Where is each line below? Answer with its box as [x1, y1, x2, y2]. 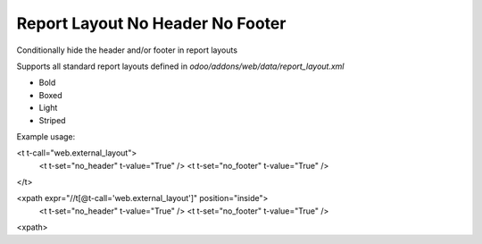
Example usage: [16, 130, 76, 142]
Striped [38, 114, 66, 125]
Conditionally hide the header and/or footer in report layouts [16, 45, 238, 55]
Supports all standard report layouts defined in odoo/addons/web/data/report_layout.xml [16, 61, 345, 72]
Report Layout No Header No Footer [16, 13, 287, 33]
